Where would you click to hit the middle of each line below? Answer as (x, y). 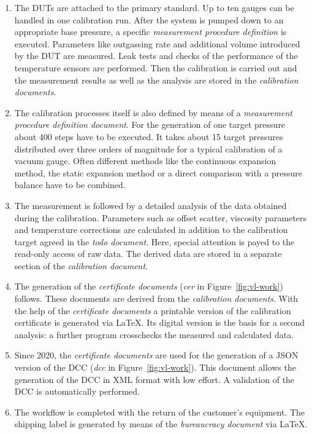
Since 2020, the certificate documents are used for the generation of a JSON (156, 355)
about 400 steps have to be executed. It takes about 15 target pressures (149, 136)
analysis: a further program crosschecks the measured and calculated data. (154, 334)
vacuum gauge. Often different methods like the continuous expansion (145, 161)
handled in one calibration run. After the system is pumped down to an (149, 19)
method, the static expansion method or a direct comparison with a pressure (158, 172)
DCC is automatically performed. (77, 391)
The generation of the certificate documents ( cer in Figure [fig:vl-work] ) (149, 286)
